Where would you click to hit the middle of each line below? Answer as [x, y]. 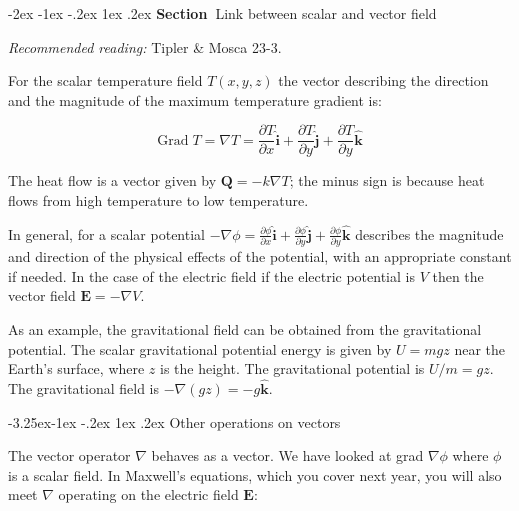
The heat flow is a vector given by [112, 180]
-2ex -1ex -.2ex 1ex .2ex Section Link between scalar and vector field [222, 13]
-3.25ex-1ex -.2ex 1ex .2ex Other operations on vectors [174, 421]
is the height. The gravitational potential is [292, 368]
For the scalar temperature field [105, 80]
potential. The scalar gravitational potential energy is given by [200, 348]
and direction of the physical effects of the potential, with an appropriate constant [260, 256]
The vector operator [69, 455]
